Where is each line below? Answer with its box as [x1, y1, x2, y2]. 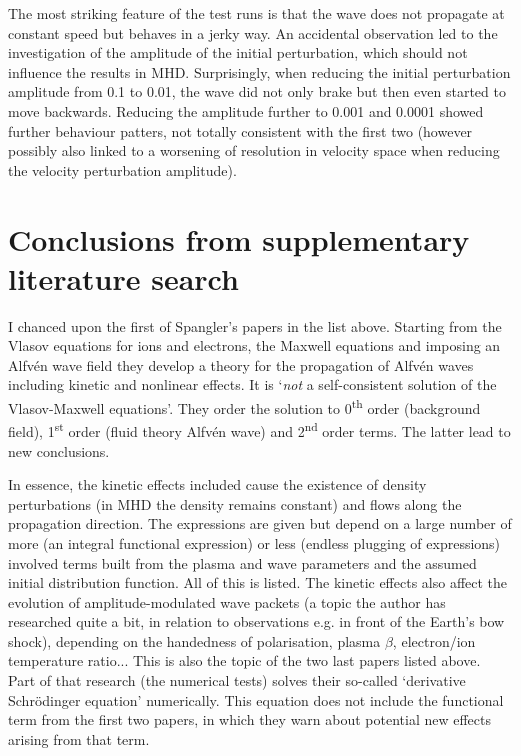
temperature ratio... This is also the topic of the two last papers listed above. [8, 650, 481, 671]
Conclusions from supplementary [8, 218, 470, 259]
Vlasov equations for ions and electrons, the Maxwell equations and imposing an [8, 335, 501, 356]
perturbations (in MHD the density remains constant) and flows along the [8, 493, 462, 514]
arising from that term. [8, 728, 150, 749]
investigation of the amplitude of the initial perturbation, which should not [8, 42, 468, 63]
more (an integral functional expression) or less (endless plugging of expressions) [8, 532, 501, 553]
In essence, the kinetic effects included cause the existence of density [8, 474, 427, 495]
